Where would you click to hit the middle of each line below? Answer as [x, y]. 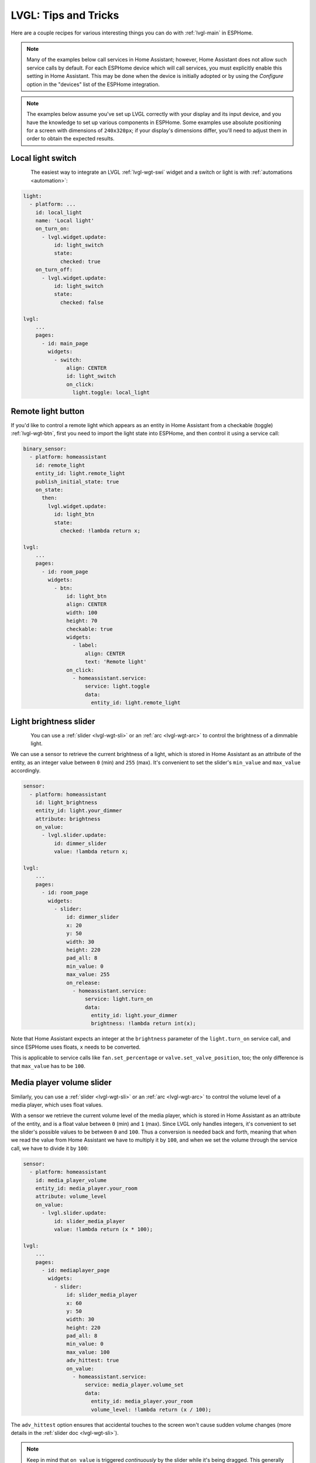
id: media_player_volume [71, 1180]
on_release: [83, 983]
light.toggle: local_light [111, 393]
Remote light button [48, 411]
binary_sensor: [45, 449]
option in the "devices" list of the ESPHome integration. [93, 84]
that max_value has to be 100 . [48, 1066]
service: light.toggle [118, 686]
